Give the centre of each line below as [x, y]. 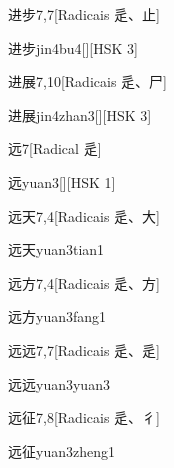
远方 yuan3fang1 [57, 316]
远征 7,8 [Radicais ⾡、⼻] [84, 417]
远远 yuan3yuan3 [59, 383]
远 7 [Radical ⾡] [55, 148]
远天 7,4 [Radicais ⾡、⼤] [84, 215]
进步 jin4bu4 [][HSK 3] [73, 47]
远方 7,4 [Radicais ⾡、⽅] [84, 282]
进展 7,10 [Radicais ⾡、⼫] [87, 81]
